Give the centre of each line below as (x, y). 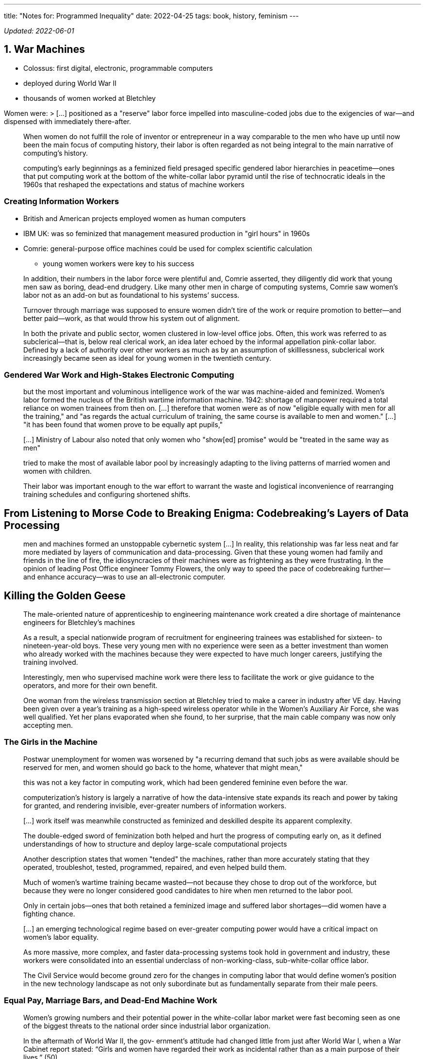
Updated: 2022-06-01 (39, 31)
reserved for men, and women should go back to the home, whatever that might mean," (163, 767)
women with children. (58, 471)
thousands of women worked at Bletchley (90, 98)
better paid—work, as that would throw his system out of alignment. (132, 318)
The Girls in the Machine (51, 742)
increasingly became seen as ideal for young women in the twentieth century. (147, 358)
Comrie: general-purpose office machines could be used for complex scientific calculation (168, 248)
